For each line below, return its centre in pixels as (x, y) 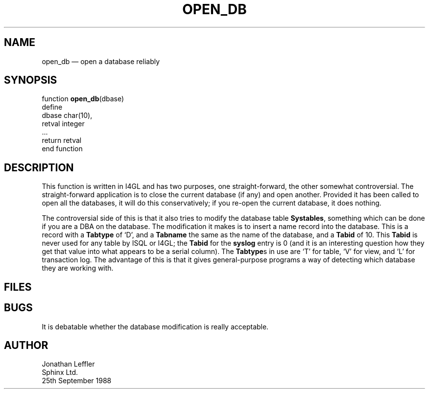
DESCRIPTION (39, 167)
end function (62, 149)
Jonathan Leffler (68, 364)
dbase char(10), (67, 116)
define (52, 107)
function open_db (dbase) (83, 99)
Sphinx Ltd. (60, 372)
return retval (62, 140)
